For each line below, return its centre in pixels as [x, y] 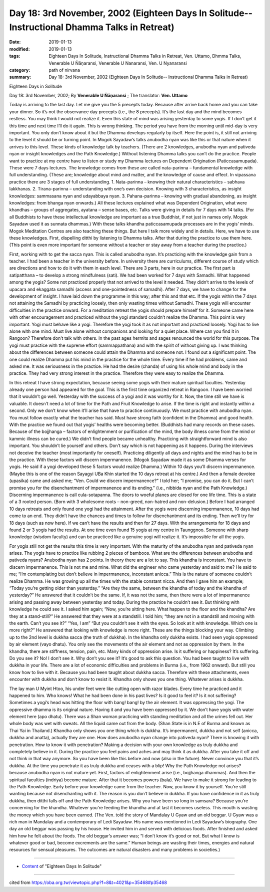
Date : [15, 42]
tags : [15, 56]
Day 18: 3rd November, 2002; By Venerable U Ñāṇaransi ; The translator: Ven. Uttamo [98, 96]
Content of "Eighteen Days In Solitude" [62, 866]
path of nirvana [64, 70]
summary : [20, 77]
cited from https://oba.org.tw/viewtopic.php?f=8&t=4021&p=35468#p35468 [88, 882]
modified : [19, 49]
